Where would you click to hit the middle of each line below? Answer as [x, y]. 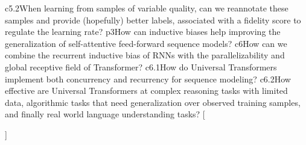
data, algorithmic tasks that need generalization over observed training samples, [153, 102]
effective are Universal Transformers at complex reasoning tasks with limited [146, 91]
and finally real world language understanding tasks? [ [105, 114]
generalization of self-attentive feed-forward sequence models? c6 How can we [146, 43]
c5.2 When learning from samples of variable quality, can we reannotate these [147, 8]
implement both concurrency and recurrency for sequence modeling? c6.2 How [148, 79]
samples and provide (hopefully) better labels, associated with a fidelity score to [153, 20]
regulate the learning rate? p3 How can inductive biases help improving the [143, 32]
